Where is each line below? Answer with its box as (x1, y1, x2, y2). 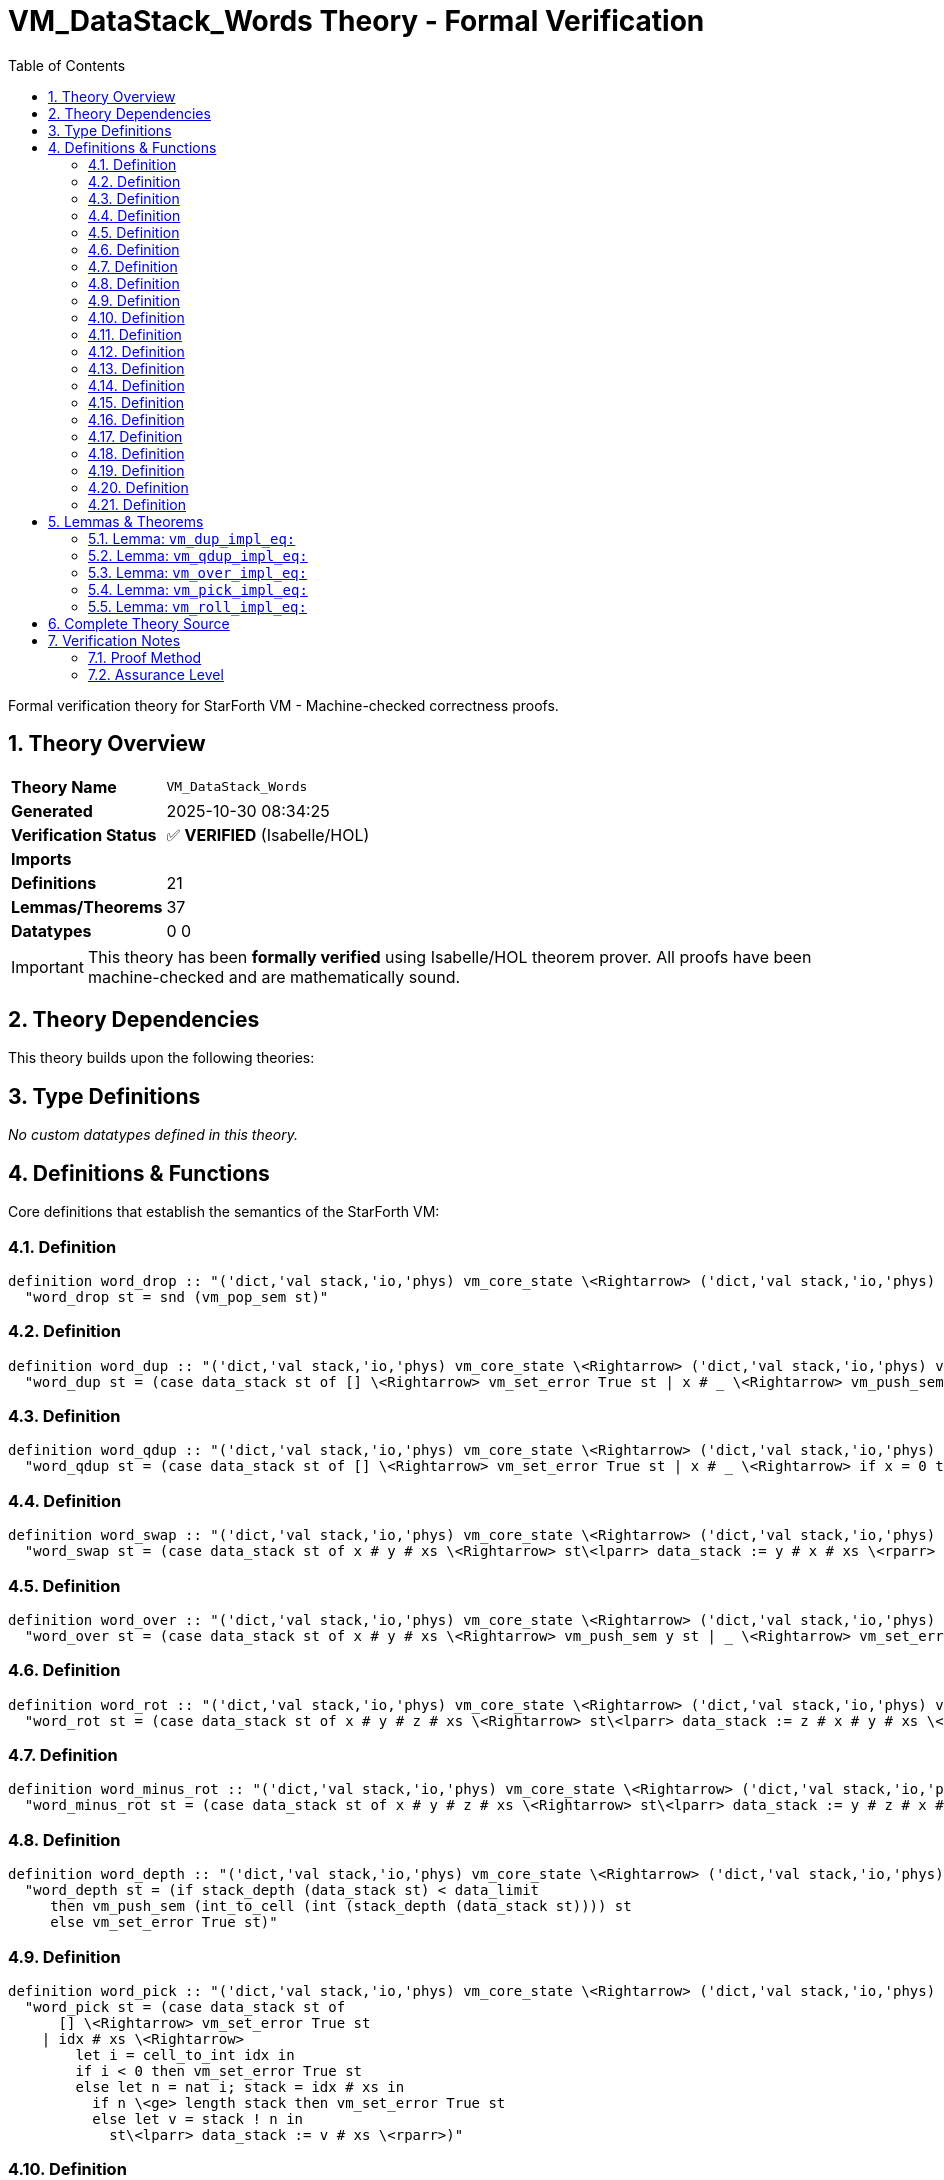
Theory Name (11, 776, 117, 797)
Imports (11, 848, 72, 869)
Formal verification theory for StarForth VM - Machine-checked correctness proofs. (8, 696, 559, 714)
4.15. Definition (88, 393, 185, 411)
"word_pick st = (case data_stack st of (24, 1998, 346, 2015)
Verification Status (11, 824, 157, 845)
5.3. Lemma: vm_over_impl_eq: (88, 563, 308, 581)
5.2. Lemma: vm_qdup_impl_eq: (88, 546, 308, 564)
